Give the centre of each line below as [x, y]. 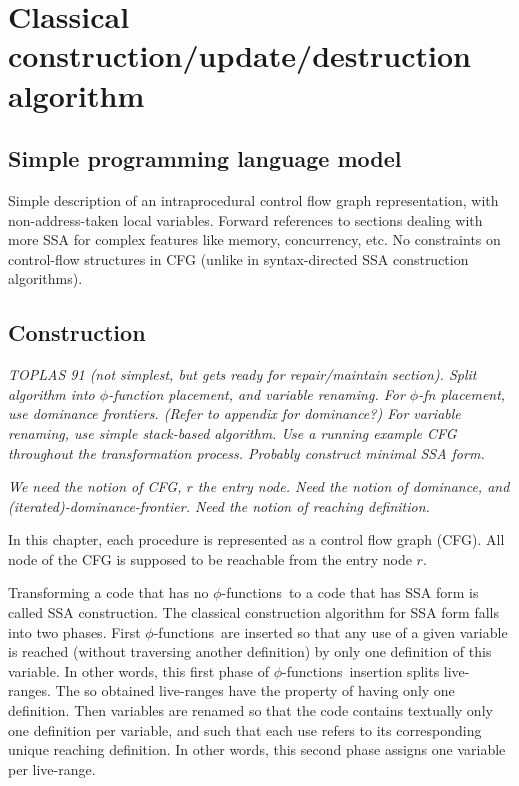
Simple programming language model [205, 158]
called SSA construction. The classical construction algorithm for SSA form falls [253, 612]
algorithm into [51, 393]
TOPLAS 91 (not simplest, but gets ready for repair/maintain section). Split [242, 374]
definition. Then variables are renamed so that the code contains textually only [250, 710]
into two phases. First [74, 631]
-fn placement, [462, 393]
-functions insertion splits [361, 670]
